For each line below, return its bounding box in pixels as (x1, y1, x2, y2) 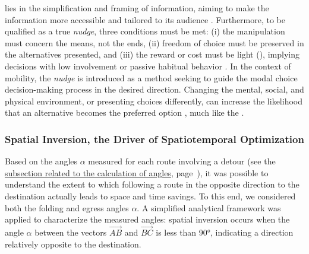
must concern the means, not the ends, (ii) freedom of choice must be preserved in (5, 36, 304, 49)
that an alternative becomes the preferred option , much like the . (5, 106, 244, 119)
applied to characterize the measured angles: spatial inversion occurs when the (5, 213, 290, 226)
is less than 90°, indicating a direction (156, 226, 294, 238)
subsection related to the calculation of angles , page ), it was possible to (5, 166, 269, 179)
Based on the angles (5, 155, 78, 167)
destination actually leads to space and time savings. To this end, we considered (5, 189, 296, 202)
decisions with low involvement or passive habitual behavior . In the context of (5, 59, 291, 72)
